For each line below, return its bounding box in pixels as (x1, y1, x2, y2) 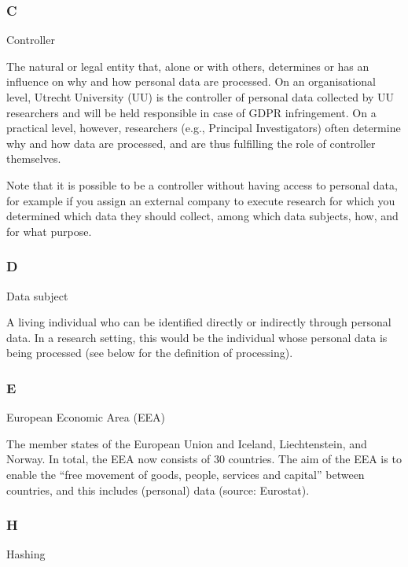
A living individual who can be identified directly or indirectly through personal (6, 314, 391, 330)
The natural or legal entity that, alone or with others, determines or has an (6, 57, 369, 74)
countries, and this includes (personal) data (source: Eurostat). (6, 481, 310, 498)
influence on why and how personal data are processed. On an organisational (6, 73, 376, 90)
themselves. (6, 150, 61, 167)
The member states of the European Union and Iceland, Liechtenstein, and (6, 435, 367, 451)
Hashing (6, 546, 46, 562)
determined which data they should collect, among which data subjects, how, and (6, 208, 399, 224)
